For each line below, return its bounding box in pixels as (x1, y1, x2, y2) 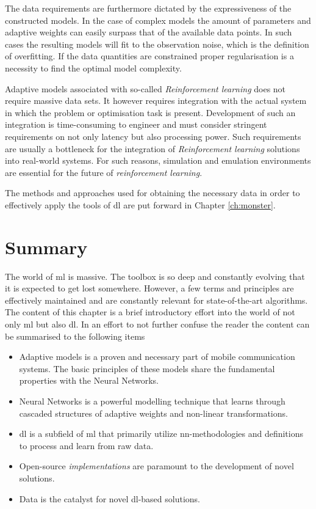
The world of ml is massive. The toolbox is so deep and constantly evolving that (5, 269, 305, 282)
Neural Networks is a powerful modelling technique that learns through (19, 394, 285, 407)
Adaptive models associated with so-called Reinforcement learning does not (5, 82, 286, 95)
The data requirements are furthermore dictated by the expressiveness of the (5, 2, 292, 14)
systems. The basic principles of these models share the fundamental (19, 362, 275, 375)
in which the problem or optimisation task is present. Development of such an (5, 106, 296, 119)
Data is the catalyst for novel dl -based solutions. (19, 492, 200, 505)
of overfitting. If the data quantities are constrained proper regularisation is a (5, 49, 294, 62)
